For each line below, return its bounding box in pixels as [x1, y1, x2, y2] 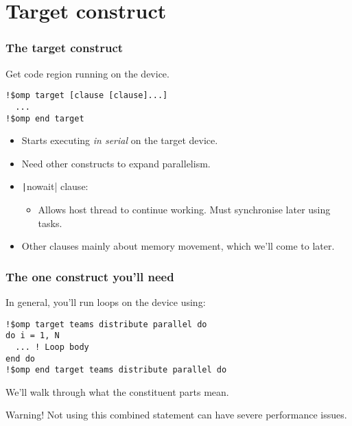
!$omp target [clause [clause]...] [5, 91, 168, 101]
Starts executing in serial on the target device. [21, 133, 218, 147]
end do [5, 353, 35, 364]
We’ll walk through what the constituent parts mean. [5, 384, 229, 399]
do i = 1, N [5, 331, 60, 341]
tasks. [38, 215, 62, 230]
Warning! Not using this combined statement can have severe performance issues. [5, 407, 347, 422]
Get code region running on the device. [5, 66, 169, 80]
